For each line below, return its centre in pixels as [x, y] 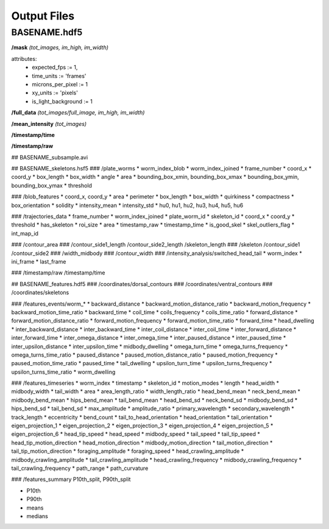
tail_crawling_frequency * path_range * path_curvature [80, 468]
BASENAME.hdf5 [47, 32]
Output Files [43, 16]
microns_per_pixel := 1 [60, 84]
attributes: [24, 58]
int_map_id [25, 233]
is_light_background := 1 [62, 101]
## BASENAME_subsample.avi [50, 157]
